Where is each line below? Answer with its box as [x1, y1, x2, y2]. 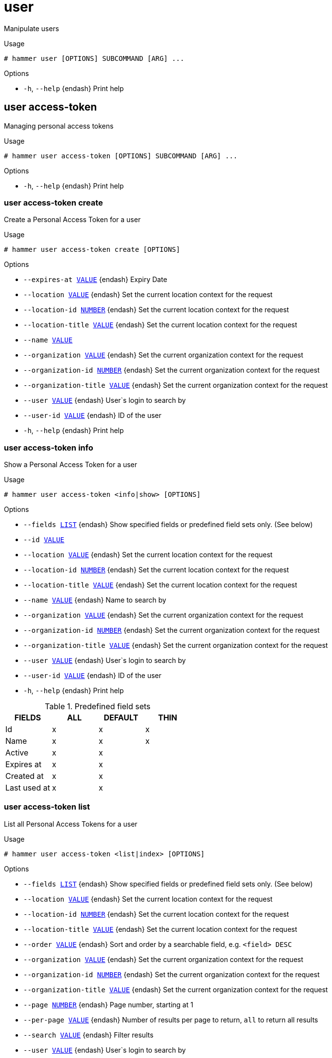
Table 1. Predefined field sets [45, 701, 151, 712]
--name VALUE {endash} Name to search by [23, 596, 166, 605]
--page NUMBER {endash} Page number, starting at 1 [23, 1000, 193, 1009]
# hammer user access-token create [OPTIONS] [4, 246, 180, 254]
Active [5, 748, 29, 758]
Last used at [5, 783, 50, 793]
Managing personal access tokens [4, 121, 114, 130]
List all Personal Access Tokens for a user [4, 819, 138, 828]
